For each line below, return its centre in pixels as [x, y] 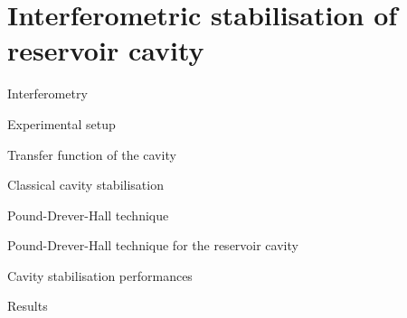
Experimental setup [62, 123]
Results [28, 306]
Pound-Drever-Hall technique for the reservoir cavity [153, 245]
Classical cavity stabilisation [85, 185]
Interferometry [47, 94]
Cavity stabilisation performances [100, 275]
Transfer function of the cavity [92, 154]
